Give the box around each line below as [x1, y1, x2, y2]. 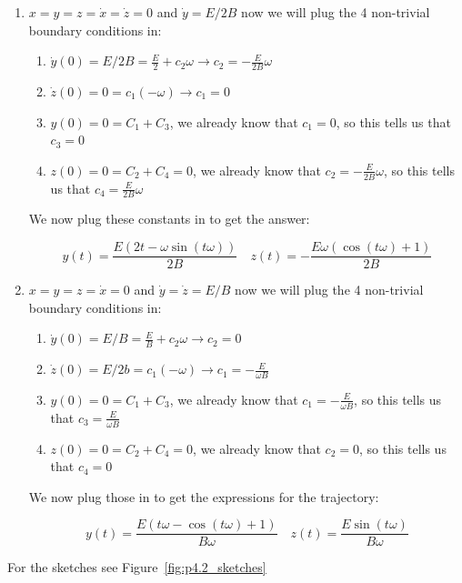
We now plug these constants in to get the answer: [28, 209, 310, 228]
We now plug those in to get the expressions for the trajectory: [28, 487, 379, 506]
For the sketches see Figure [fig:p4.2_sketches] [7, 558, 266, 577]
